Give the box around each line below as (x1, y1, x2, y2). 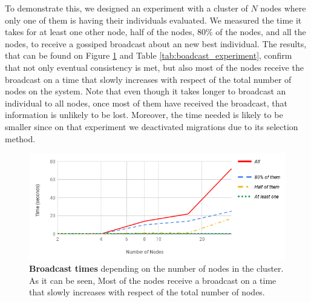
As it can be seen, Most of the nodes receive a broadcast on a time (29, 274, 277, 286)
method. (5, 132, 36, 145)
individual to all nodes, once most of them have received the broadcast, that (5, 96, 287, 109)
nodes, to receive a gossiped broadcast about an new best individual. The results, (5, 37, 307, 50)
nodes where (260, 2, 306, 14)
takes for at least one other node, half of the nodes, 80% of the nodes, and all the (5, 25, 306, 38)
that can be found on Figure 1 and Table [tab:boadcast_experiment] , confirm (5, 49, 292, 62)
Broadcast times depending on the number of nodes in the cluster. (29, 262, 284, 275)
